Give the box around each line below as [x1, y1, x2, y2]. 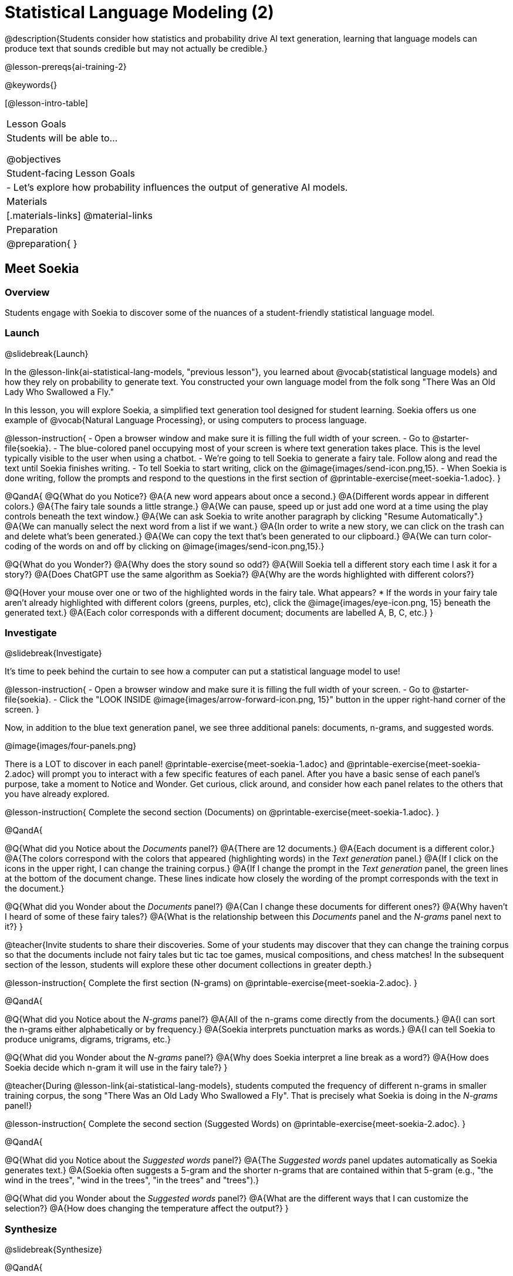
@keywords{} [5, 79, 58, 90]
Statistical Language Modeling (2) [5, 2, 274, 22]
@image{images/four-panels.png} [5, 741, 137, 751]
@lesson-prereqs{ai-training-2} [5, 61, 127, 72]
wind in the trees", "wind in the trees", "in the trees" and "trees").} [5, 1175, 259, 1186]
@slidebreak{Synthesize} [5, 1244, 103, 1255]
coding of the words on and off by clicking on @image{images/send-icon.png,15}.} [5, 541, 325, 551]
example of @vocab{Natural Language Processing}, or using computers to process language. [5, 414, 367, 425]
